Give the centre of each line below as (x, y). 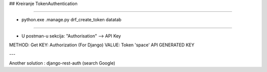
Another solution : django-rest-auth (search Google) (62, 63)
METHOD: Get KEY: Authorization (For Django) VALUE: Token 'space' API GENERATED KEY (102, 45)
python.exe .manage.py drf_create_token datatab (71, 20)
